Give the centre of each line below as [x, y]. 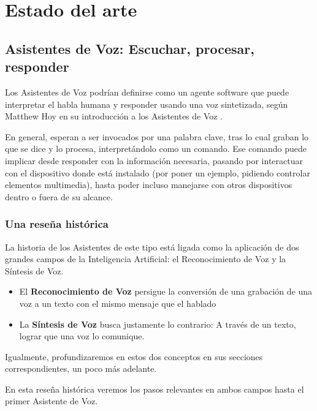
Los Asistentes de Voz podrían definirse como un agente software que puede [147, 92]
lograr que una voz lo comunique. [82, 336]
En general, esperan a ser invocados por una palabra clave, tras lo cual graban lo [157, 136]
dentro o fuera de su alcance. [59, 196]
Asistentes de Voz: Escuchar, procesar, [130, 48]
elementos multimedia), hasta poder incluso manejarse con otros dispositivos [149, 185]
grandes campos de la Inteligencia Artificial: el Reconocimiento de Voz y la [146, 259]
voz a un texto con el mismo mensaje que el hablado [118, 303]
